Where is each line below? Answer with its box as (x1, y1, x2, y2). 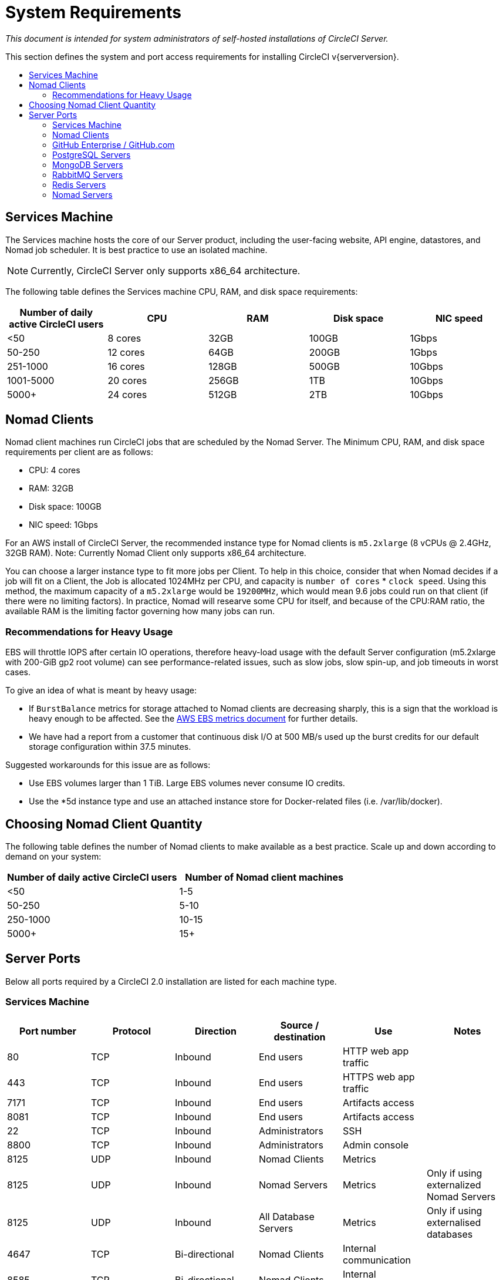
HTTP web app (342, 1045, 409, 1057)
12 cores (107, 346, 145, 358)
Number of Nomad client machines (185, 871, 343, 884)
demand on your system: (5, 851, 102, 862)
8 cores (107, 332, 141, 344)
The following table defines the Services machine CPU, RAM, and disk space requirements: (5, 286, 358, 297)
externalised (426, 1216, 481, 1228)
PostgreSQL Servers (52, 149, 131, 160)
